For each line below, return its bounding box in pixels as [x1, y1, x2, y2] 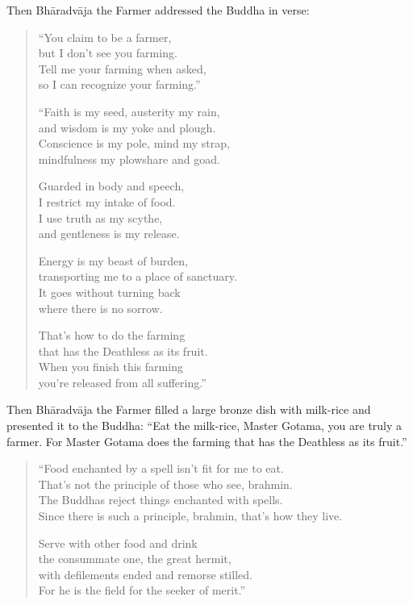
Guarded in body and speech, [38, 177, 185, 194]
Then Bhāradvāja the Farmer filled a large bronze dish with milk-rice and [6, 401, 371, 418]
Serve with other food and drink [38, 534, 198, 551]
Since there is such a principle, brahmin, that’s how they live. [38, 507, 343, 524]
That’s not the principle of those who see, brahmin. [38, 475, 293, 492]
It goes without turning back [38, 283, 181, 300]
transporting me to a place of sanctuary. [38, 268, 237, 285]
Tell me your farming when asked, [38, 60, 206, 77]
